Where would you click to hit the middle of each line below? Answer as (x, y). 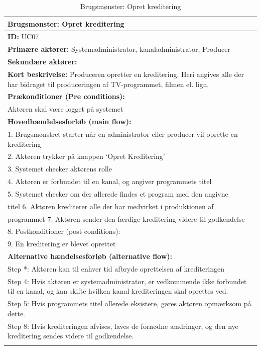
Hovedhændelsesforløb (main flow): (70, 121)
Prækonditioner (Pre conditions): (66, 96)
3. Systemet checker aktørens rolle (60, 169)
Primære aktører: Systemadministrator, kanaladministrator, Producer (119, 49)
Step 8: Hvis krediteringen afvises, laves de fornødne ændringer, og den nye (123, 326)
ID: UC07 (23, 36)
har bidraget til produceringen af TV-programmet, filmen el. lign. (108, 84)
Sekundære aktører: (42, 62)
